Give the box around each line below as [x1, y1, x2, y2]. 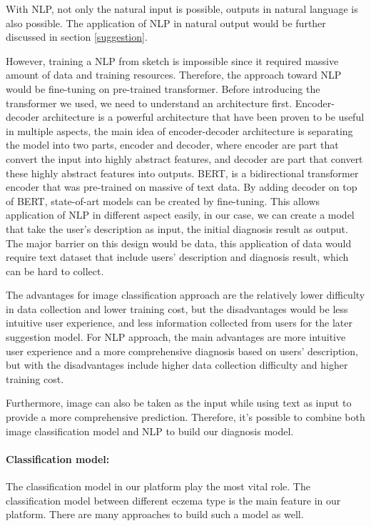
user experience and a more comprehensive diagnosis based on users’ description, [6, 343, 358, 358]
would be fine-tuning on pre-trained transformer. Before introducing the [6, 81, 320, 96]
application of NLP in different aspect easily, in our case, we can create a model [6, 207, 355, 222]
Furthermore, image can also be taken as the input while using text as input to [6, 395, 352, 410]
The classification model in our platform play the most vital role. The [6, 479, 310, 494]
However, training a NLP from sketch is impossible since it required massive [6, 53, 339, 68]
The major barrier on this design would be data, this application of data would [6, 235, 352, 250]
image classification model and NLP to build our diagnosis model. [6, 423, 294, 438]
